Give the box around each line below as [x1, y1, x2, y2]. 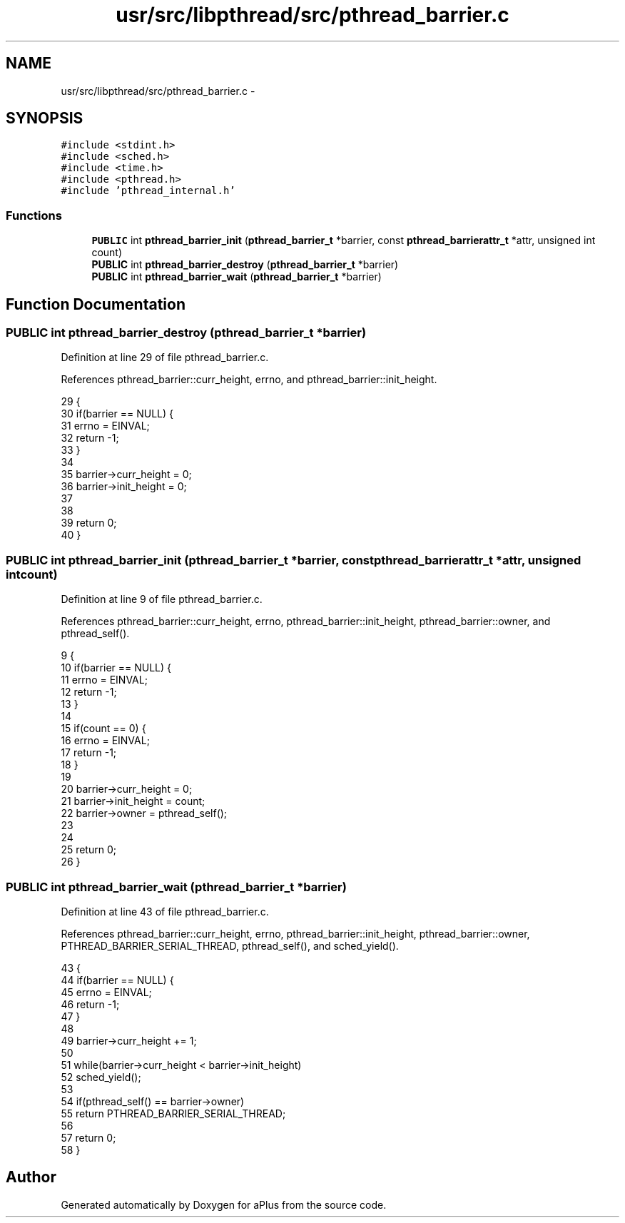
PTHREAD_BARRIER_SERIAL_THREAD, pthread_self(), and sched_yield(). [61, 939, 399, 952]
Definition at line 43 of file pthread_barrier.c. [61, 905, 269, 918]
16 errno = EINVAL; [61, 734, 150, 747]
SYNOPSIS [6, 109, 83, 128]
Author [6, 1168, 56, 1187]
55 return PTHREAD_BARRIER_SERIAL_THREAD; [61, 1107, 286, 1120]
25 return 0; [61, 843, 116, 856]
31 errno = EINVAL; [61, 420, 150, 432]
